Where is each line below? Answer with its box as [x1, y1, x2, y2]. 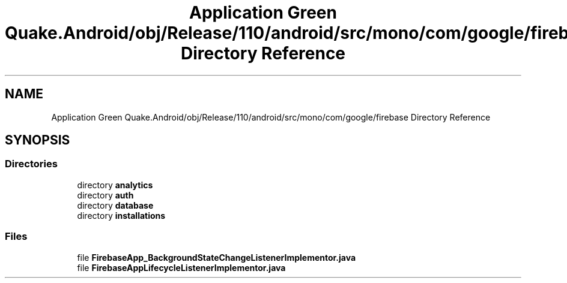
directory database [77, 200, 154, 210]
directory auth [77, 189, 134, 200]
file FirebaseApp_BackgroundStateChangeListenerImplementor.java [77, 252, 356, 263]
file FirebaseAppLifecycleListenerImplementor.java [77, 262, 286, 273]
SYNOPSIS [5, 133, 70, 148]
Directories [5, 158, 58, 170]
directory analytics [77, 179, 153, 190]
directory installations [77, 210, 166, 221]
